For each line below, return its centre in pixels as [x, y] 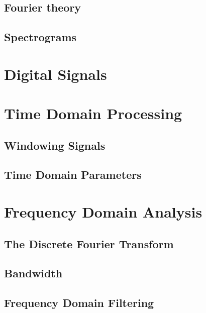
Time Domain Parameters [73, 175]
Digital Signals [56, 74]
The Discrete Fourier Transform [89, 243]
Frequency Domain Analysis [103, 212]
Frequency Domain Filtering [79, 303]
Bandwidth [33, 273]
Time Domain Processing [93, 113]
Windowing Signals [55, 145]
